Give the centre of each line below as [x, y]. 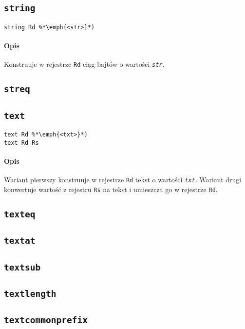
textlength [30, 293]
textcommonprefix [46, 320]
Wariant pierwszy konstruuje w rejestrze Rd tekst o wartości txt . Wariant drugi [123, 180]
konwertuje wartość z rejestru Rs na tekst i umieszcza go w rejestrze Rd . [111, 189]
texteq [20, 214]
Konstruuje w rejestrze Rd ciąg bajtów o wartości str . [84, 64]
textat [20, 241]
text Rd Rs [21, 143]
